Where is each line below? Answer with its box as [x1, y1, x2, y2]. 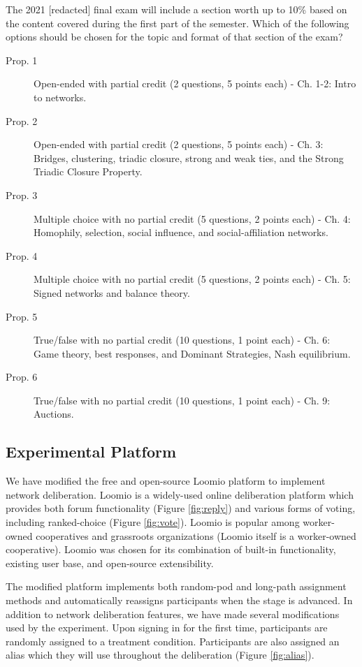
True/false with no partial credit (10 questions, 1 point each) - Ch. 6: [34, 332, 331, 347]
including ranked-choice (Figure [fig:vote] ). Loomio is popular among [6, 515, 300, 529]
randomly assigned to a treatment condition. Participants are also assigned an [6, 633, 340, 648]
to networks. [34, 89, 87, 104]
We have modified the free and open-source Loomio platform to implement [6, 474, 326, 488]
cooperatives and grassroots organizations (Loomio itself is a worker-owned [36, 528, 356, 543]
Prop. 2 [6, 113, 38, 128]
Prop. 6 [6, 369, 38, 384]
